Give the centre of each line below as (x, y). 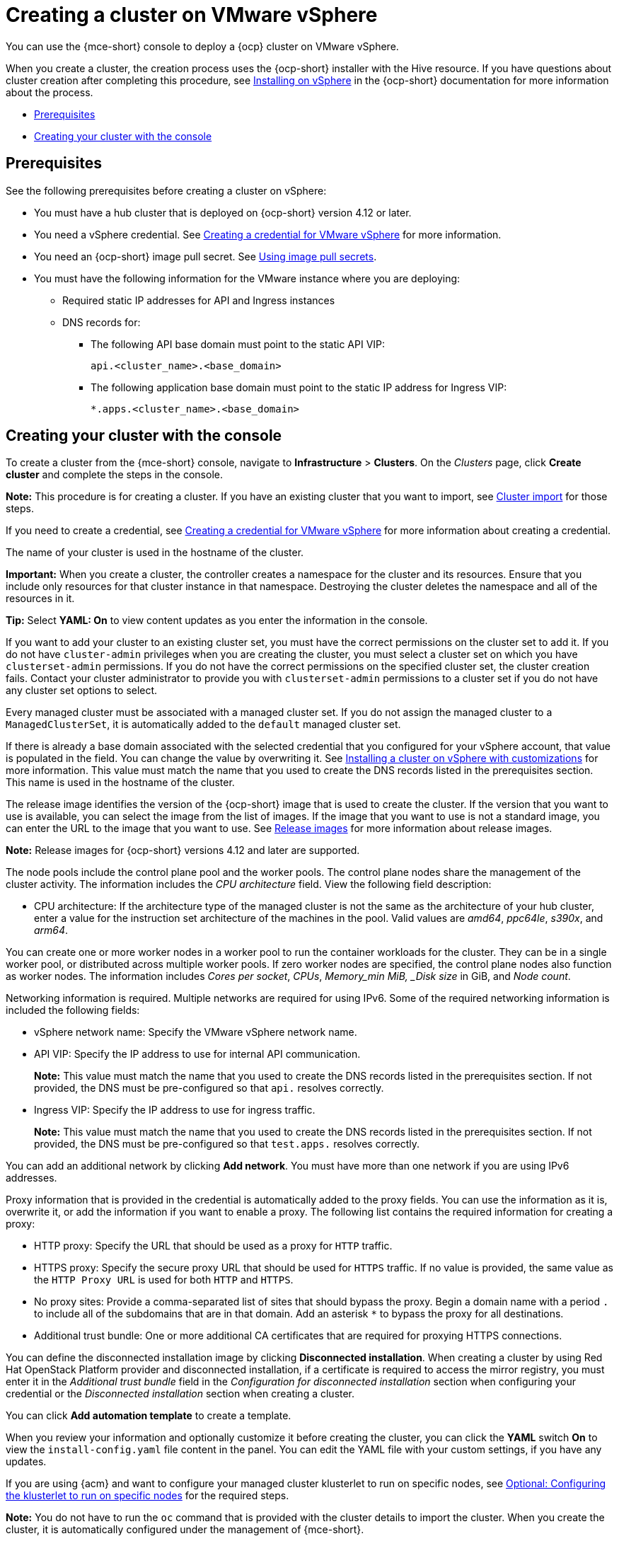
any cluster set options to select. (82, 691)
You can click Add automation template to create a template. (149, 1416)
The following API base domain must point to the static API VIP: (238, 344)
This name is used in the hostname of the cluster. (120, 783)
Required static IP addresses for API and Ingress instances (199, 300)
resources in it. (40, 599)
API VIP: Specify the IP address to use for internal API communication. (197, 1054)
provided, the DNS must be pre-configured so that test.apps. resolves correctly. (227, 1144)
